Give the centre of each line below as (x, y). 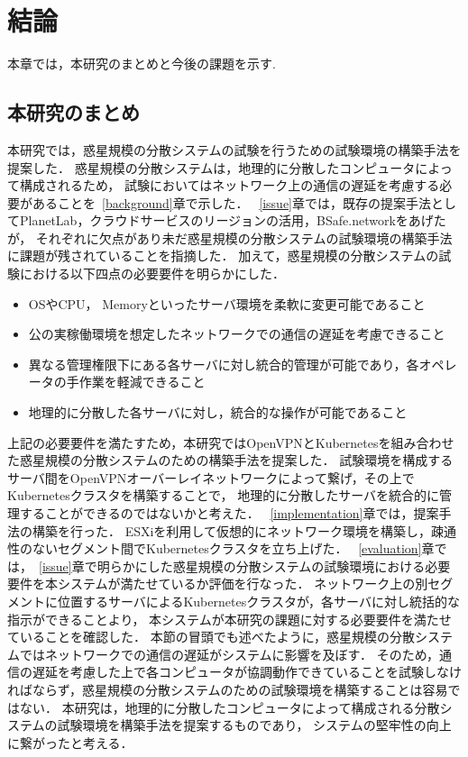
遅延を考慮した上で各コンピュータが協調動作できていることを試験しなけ (247, 672)
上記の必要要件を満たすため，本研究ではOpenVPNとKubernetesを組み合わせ (231, 442)
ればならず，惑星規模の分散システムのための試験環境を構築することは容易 (228, 689)
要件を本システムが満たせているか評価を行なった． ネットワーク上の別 (218, 584)
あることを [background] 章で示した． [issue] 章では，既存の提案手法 (232, 202)
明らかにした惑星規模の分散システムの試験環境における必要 (274, 565)
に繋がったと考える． (70, 742)
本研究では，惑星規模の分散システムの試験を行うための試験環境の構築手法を (234, 149)
